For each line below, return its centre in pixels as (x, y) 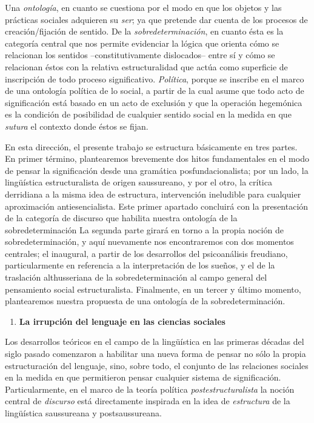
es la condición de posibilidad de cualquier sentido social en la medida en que (148, 114)
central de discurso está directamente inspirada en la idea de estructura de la (148, 401)
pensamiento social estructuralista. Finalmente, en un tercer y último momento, (153, 289)
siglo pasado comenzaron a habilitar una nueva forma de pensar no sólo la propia (155, 354)
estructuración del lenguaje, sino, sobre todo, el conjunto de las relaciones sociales (157, 365)
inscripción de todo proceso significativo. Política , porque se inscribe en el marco (155, 78)
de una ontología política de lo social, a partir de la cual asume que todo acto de (155, 91)
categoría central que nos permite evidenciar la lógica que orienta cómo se (142, 43)
